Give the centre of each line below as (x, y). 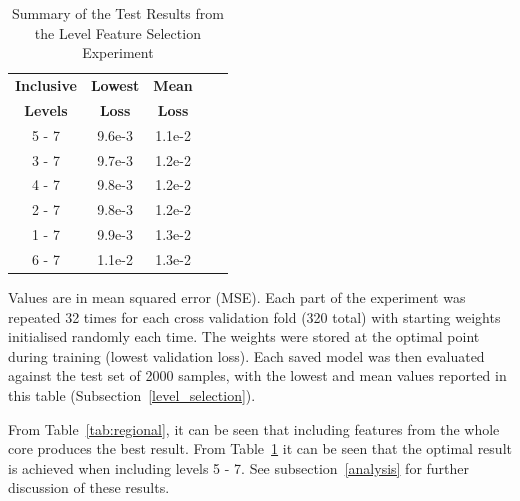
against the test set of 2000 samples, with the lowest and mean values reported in (257, 375)
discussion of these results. (89, 487)
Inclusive (46, 85)
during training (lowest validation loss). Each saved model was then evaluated (246, 355)
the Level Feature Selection (117, 32)
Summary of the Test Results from (117, 13)
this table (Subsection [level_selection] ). (132, 395)
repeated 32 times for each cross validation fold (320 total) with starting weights (254, 316)
